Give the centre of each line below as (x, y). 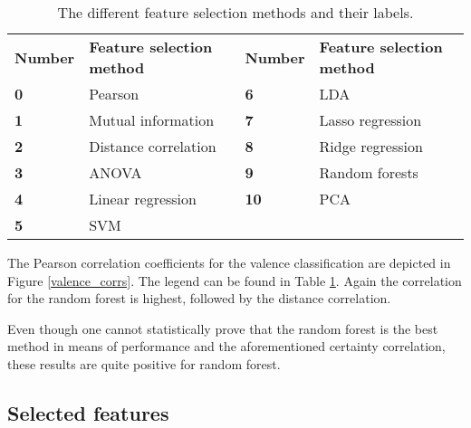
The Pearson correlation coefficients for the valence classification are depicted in (229, 262)
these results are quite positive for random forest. (144, 363)
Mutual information (152, 120)
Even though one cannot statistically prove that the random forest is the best (223, 328)
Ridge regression (371, 146)
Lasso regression (370, 120)
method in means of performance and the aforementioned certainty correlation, (226, 346)
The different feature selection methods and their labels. (235, 12)
